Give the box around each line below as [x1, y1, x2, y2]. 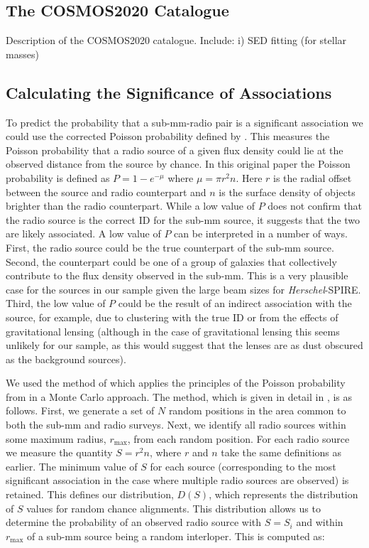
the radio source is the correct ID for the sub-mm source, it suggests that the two [6, 212, 360, 227]
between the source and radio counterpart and [6, 184, 206, 199]
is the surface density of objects [219, 184, 356, 199]
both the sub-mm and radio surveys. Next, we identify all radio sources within [6, 417, 346, 432]
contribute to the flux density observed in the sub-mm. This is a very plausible [6, 268, 348, 283]
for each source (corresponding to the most [150, 458, 336, 473]
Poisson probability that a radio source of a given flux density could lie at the [6, 142, 343, 157]
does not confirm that [268, 198, 363, 213]
